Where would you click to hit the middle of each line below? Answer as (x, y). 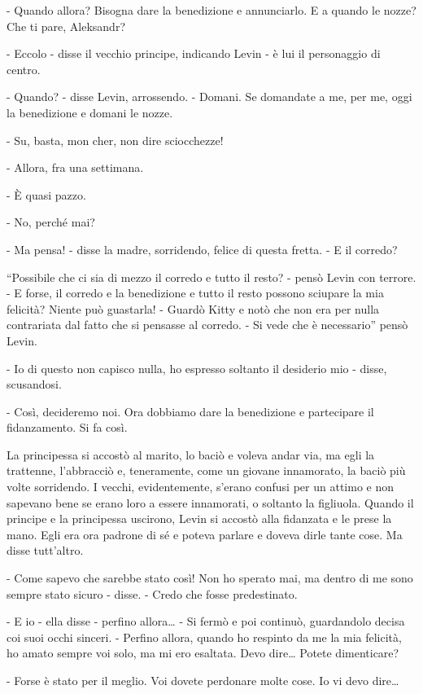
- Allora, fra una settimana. (75, 167)
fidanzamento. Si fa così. (67, 427)
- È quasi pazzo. (46, 194)
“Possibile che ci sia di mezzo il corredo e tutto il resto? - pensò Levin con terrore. (211, 277)
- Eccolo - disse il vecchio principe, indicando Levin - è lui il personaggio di (194, 53)
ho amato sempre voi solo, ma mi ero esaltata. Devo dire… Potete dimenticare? (203, 653)
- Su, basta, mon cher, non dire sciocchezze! (115, 140)
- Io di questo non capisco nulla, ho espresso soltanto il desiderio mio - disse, (197, 368)
